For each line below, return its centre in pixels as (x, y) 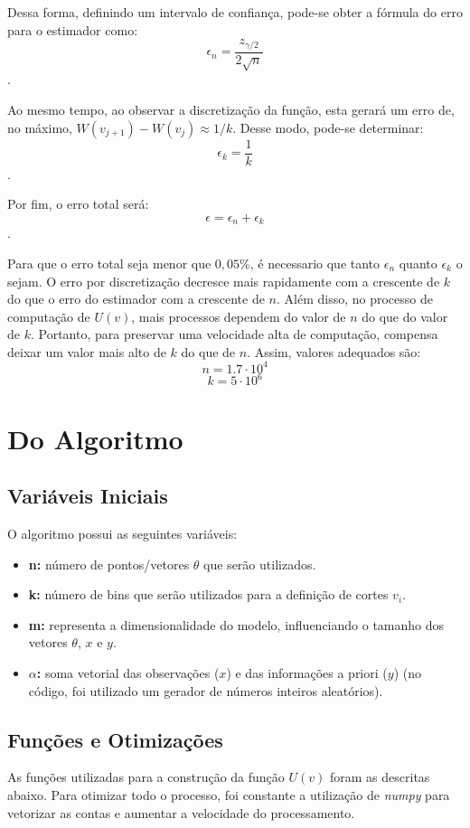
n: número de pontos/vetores (109, 564)
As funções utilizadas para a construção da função (146, 777)
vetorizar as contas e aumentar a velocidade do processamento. (181, 812)
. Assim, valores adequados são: (334, 351)
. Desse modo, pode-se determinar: (328, 127)
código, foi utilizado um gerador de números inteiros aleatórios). (206, 690)
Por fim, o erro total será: (78, 204)
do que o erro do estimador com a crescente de (136, 299)
